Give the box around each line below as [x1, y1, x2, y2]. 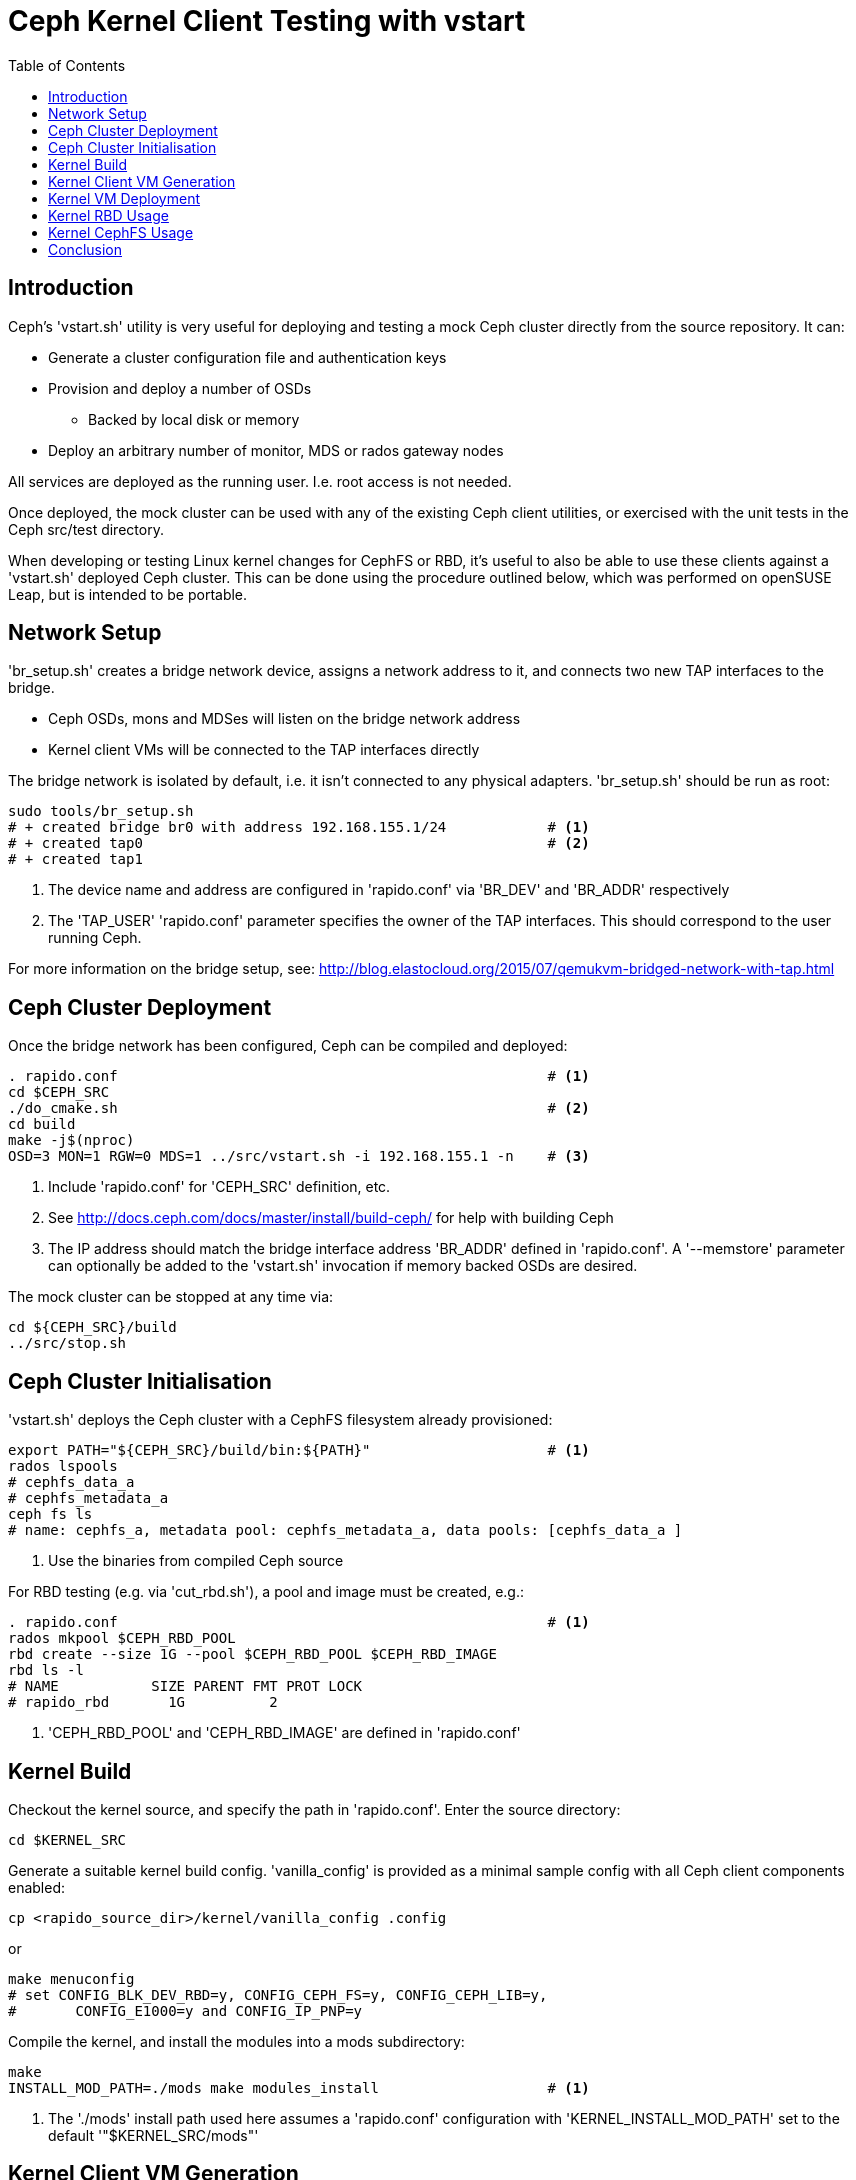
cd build [8, 1116, 76, 1133]
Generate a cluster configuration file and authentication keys [48, 348, 447, 366]
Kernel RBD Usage [48, 206, 169, 224]
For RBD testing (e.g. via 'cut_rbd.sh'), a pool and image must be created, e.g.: [8, 1583, 525, 1601]
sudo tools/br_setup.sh [8, 803, 194, 820]
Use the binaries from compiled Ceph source [48, 1552, 344, 1570]
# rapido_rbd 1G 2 [8, 1694, 278, 1711]
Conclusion [48, 240, 123, 258]
